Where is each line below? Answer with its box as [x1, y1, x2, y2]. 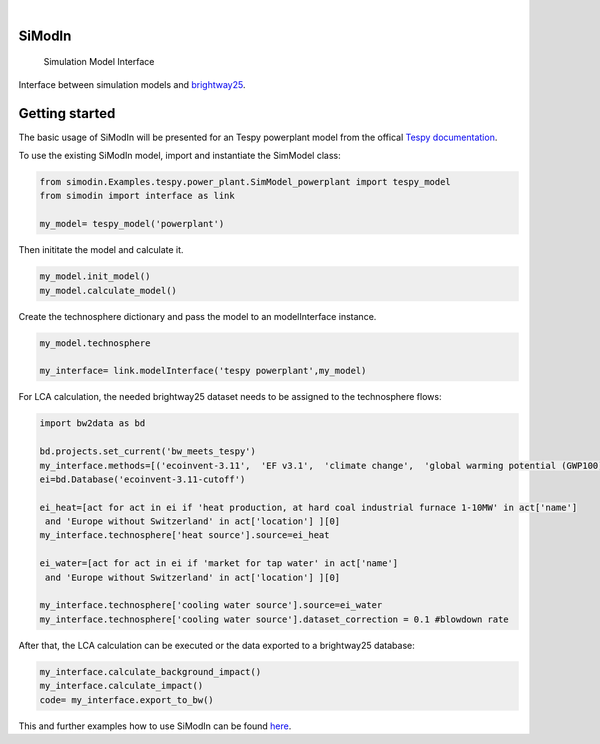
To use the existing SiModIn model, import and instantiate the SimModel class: [18, 150, 341, 162]
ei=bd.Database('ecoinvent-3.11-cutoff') [39, 473, 246, 485]
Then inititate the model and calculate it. [18, 244, 184, 256]
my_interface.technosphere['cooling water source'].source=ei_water [39, 600, 383, 611]
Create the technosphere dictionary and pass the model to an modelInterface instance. [18, 310, 377, 322]
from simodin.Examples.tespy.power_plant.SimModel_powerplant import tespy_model [39, 176, 452, 188]
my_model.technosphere [39, 337, 151, 349]
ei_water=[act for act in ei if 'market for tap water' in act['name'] [39, 558, 399, 569]
